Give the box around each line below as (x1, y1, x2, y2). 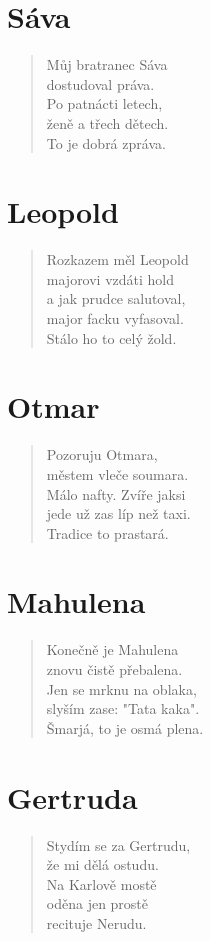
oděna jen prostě (46, 893, 149, 914)
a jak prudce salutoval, (46, 288, 186, 309)
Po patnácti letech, (46, 93, 163, 114)
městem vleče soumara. (46, 463, 189, 484)
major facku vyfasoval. (46, 308, 184, 328)
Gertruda (7, 776, 138, 817)
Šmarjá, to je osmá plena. (46, 717, 204, 738)
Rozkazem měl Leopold (46, 249, 189, 270)
